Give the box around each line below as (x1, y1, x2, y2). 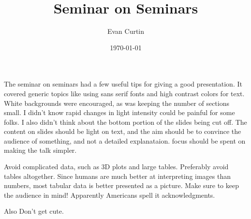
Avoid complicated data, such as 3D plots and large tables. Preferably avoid (4, 161, 229, 172)
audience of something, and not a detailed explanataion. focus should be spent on (4, 135, 246, 146)
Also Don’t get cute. (4, 206, 64, 216)
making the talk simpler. (4, 145, 77, 155)
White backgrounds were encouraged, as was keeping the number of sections (4, 98, 230, 108)
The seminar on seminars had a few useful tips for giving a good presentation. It (4, 79, 242, 89)
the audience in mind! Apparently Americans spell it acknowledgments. (4, 190, 215, 200)
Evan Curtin (107, 26, 145, 36)
